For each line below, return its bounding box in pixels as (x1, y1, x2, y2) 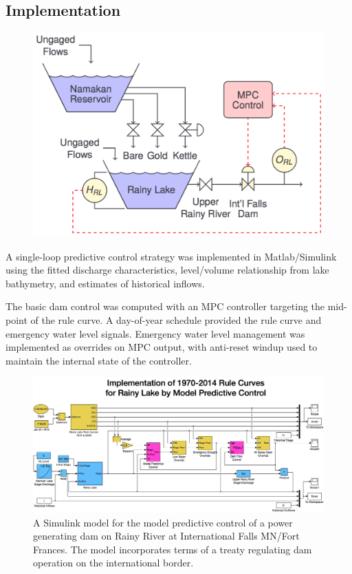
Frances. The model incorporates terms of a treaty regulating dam (33, 542, 312, 556)
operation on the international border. (33, 555, 194, 570)
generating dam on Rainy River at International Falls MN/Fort (33, 529, 300, 543)
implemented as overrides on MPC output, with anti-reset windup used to (5, 340, 318, 354)
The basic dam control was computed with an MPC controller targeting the (5, 299, 325, 314)
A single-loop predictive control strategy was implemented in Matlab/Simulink (5, 249, 337, 263)
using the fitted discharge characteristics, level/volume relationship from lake (5, 263, 329, 277)
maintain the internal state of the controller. (5, 353, 192, 367)
